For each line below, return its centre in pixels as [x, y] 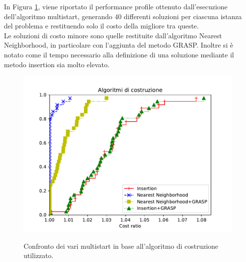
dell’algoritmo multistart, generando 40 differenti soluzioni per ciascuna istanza [123, 16]
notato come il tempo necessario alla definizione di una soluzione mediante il [119, 54]
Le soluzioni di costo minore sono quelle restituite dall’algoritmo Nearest [113, 35]
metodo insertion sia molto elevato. [57, 64]
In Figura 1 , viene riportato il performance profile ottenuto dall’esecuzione [116, 6]
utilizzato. [39, 255]
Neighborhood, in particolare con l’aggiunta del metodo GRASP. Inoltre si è [119, 45]
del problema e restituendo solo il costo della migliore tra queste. [101, 26]
